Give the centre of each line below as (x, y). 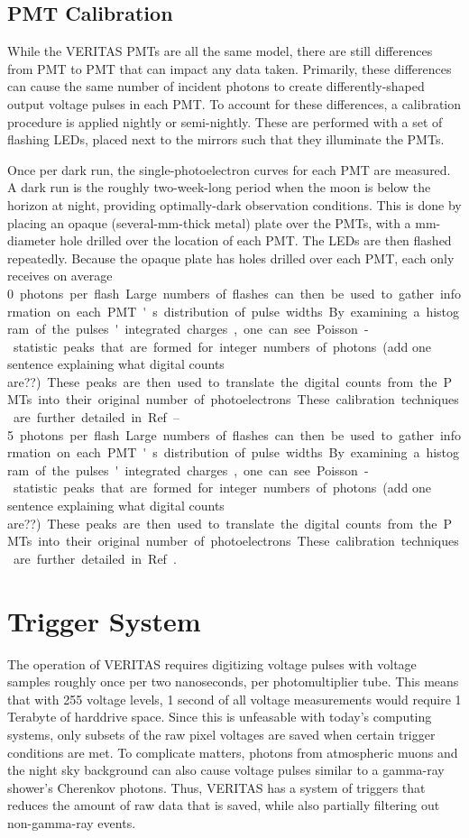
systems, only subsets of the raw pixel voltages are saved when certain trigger (221, 734)
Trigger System (104, 620)
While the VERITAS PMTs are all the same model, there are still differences (220, 51)
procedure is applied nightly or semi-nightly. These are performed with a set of (225, 121)
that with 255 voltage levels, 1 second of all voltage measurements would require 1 (234, 699)
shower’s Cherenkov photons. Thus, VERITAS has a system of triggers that (216, 787)
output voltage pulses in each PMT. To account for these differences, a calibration (234, 103)
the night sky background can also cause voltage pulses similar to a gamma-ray (226, 770)
